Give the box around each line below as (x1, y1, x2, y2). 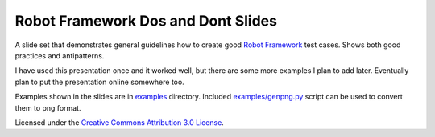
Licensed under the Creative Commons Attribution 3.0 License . (14, 117, 225, 127)
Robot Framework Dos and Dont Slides (14, 12, 278, 30)
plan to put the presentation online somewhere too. (14, 77, 184, 87)
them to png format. (14, 103, 81, 112)
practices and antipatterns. (14, 50, 105, 60)
